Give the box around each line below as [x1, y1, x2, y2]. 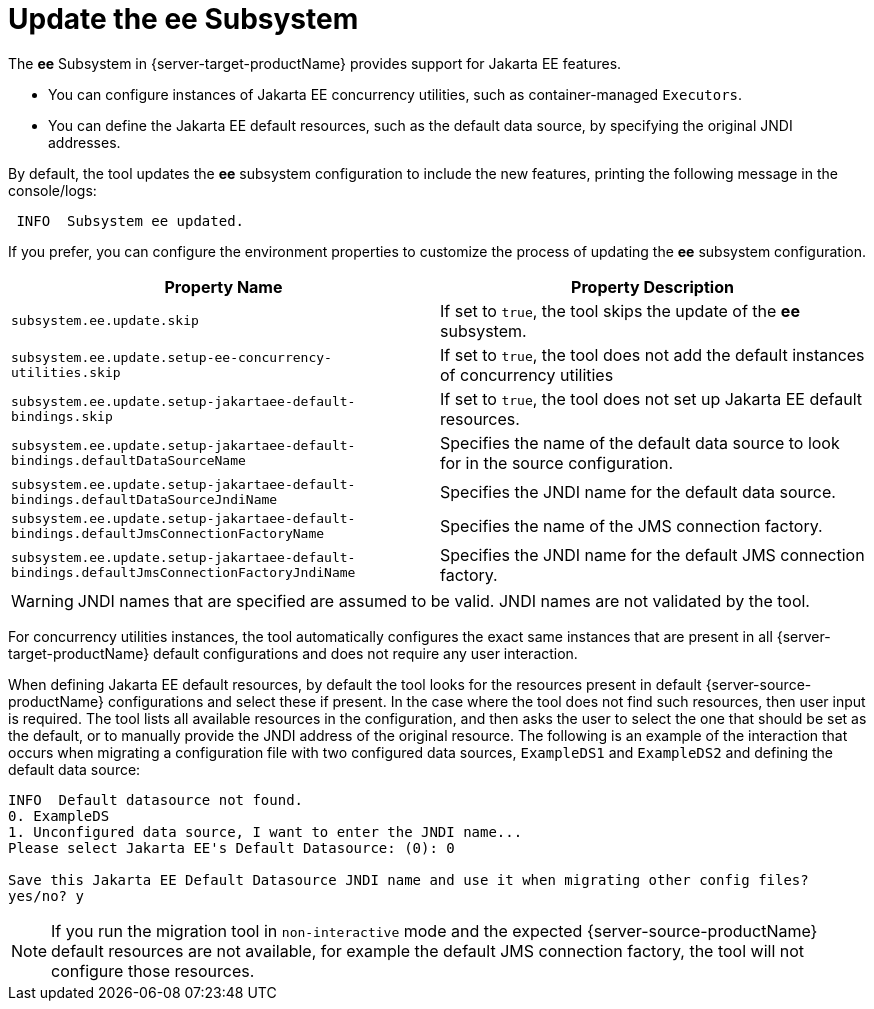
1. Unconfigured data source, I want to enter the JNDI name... [8, 823, 523, 840]
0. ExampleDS [8, 807, 110, 824]
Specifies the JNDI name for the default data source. [440, 481, 836, 502]
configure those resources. [51, 960, 255, 981]
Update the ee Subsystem [8, 2, 359, 36]
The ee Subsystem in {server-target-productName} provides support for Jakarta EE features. [8, 54, 622, 72]
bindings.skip [11, 408, 113, 424]
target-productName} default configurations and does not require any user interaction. [8, 644, 578, 662]
